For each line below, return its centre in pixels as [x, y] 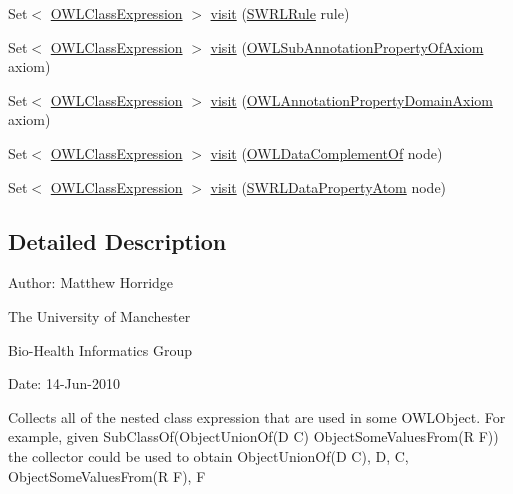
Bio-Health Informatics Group [100, 349]
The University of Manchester [99, 315]
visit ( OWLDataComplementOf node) [326, 152]
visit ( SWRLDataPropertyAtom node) [328, 186]
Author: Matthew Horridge [91, 282]
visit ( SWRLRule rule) [280, 13]
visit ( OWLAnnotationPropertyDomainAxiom [351, 99]
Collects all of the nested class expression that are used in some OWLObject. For [257, 416]
